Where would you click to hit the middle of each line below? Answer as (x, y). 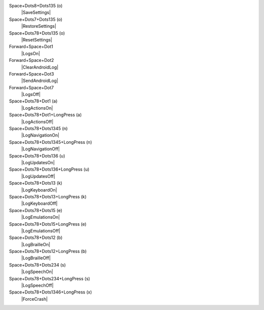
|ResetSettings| (37, 39)
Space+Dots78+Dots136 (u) (37, 155)
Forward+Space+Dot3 (32, 74)
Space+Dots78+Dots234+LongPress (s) (50, 278)
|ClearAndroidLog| (40, 67)
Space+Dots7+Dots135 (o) (36, 19)
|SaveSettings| (36, 13)
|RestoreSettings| (39, 26)
